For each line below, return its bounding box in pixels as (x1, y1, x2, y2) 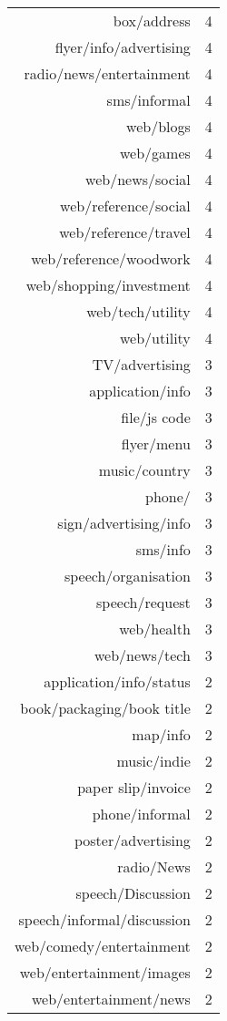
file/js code (121, 407, 191, 428)
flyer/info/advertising (54, 36, 191, 57)
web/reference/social (60, 195, 191, 216)
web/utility (120, 327, 191, 348)
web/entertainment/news (32, 988, 191, 1009)
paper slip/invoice (77, 777, 191, 798)
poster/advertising (74, 830, 191, 851)
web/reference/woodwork (31, 248, 191, 269)
